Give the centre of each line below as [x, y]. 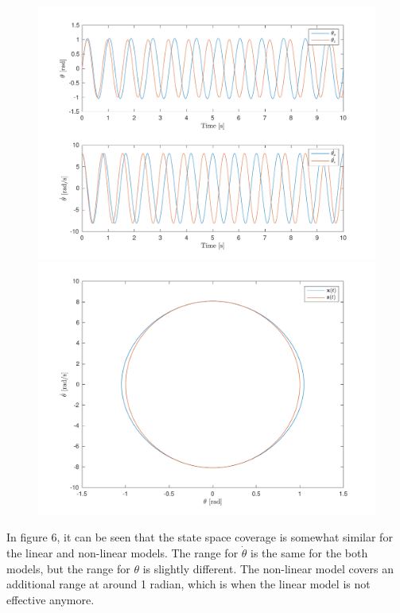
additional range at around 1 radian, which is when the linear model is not [188, 584]
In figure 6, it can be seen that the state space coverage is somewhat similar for [200, 537]
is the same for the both [309, 552]
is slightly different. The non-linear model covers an [268, 568]
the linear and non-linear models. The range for [122, 552]
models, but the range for [68, 568]
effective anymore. [50, 599]
